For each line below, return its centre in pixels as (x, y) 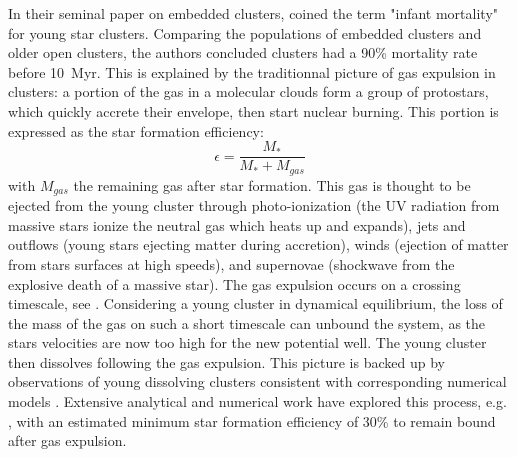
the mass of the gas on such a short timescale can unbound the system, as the (247, 322)
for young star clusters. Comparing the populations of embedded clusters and (245, 32)
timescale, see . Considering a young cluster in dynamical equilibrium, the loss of (255, 303)
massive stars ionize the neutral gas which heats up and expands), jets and (237, 224)
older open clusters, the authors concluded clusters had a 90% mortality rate (243, 52)
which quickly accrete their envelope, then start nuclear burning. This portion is (253, 110)
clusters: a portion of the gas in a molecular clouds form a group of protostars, (248, 91)
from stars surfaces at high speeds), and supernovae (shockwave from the (231, 263)
